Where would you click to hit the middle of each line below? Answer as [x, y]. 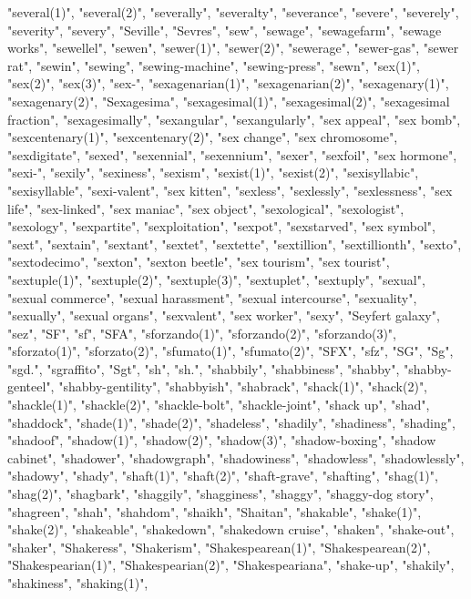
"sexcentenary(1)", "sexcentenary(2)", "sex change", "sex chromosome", [203, 137]
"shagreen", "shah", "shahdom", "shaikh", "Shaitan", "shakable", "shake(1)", [215, 511]
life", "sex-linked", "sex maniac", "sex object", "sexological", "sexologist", [206, 208]
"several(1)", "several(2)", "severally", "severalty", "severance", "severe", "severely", [233, 12]
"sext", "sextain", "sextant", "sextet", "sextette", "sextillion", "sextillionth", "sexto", [235, 244]
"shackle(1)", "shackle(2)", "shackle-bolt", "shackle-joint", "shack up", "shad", [219, 405]
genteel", [31, 386]
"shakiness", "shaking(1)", [78, 583]
